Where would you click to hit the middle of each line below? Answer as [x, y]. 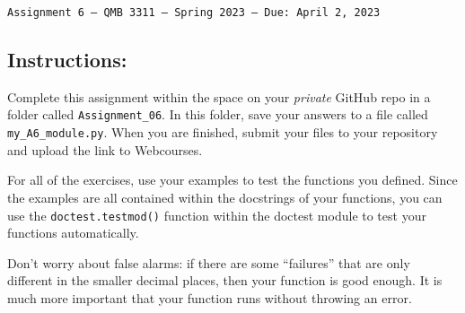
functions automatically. [73, 233]
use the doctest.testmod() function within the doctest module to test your [217, 215]
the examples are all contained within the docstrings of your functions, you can [225, 197]
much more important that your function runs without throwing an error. [210, 297]
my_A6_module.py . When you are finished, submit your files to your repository [223, 132]
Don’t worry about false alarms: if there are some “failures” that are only [209, 262]
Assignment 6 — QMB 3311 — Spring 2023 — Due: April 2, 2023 [194, 13]
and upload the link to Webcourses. [105, 149]
